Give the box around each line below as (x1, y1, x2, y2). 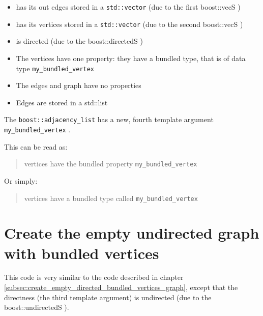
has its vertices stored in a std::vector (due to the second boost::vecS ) (16, 18, 243, 29)
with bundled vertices (4, 242, 159, 263)
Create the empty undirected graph (4, 222, 259, 243)
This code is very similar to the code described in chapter (4, 272, 184, 282)
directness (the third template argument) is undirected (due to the (4, 292, 212, 302)
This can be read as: (4, 141, 68, 152)
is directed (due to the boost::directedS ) (16, 36, 143, 46)
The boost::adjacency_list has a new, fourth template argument (4, 114, 214, 125)
